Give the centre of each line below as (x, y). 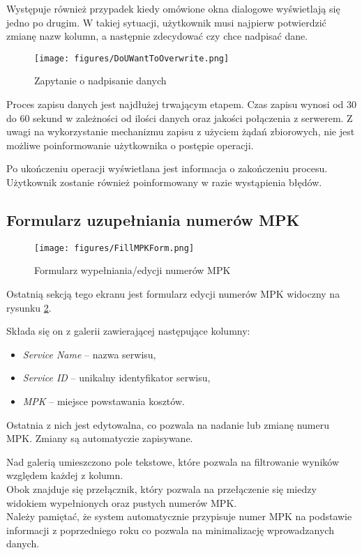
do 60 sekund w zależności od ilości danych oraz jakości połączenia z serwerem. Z (180, 117)
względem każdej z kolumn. (65, 475)
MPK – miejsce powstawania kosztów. (104, 401)
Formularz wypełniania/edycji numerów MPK (133, 270)
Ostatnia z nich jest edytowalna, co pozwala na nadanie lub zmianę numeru (168, 424)
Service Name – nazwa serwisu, (89, 354)
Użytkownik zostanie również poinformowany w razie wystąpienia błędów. (164, 182)
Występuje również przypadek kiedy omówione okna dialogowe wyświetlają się (173, 8)
